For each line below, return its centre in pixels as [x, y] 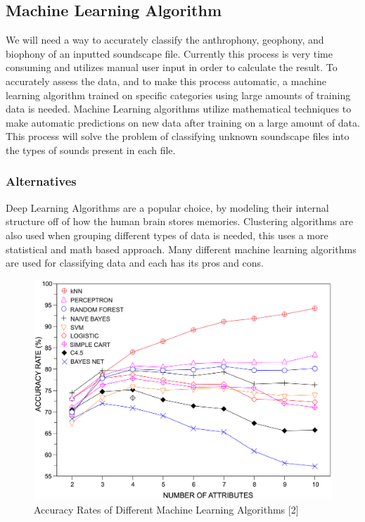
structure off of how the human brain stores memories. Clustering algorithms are [179, 221]
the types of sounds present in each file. [91, 149]
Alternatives [41, 181]
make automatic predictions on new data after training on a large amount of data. [183, 122]
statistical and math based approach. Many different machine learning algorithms [181, 249]
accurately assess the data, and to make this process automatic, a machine [166, 81]
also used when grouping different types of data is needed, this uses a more [167, 235]
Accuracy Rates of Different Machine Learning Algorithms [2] [166, 509]
